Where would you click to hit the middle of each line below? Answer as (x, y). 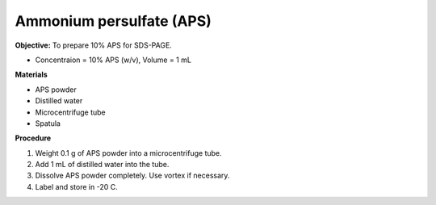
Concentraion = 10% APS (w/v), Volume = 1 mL (113, 60)
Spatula (48, 123)
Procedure (33, 138)
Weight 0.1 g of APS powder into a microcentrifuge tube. (128, 153)
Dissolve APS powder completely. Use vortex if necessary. (132, 176)
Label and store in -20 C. (76, 186)
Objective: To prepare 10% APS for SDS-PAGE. (94, 45)
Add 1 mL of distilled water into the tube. (102, 165)
